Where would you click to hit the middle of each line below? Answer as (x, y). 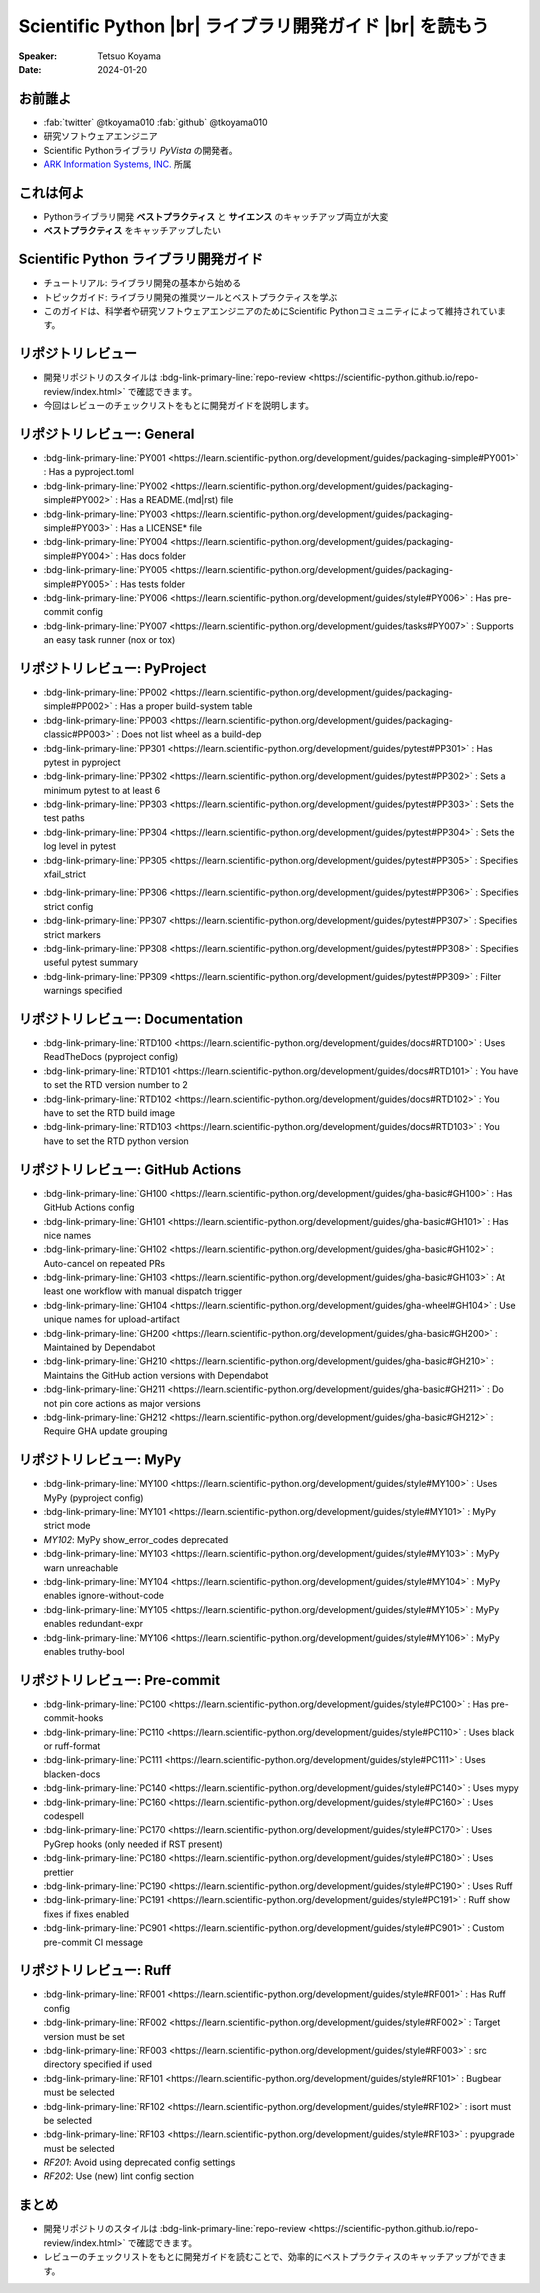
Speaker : (38, 56)
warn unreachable (81, 1567)
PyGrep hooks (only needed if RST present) (133, 1844)
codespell (64, 1816)
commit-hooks (73, 1718)
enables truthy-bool (84, 1651)
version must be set (84, 2036)
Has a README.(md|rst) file (177, 500)
